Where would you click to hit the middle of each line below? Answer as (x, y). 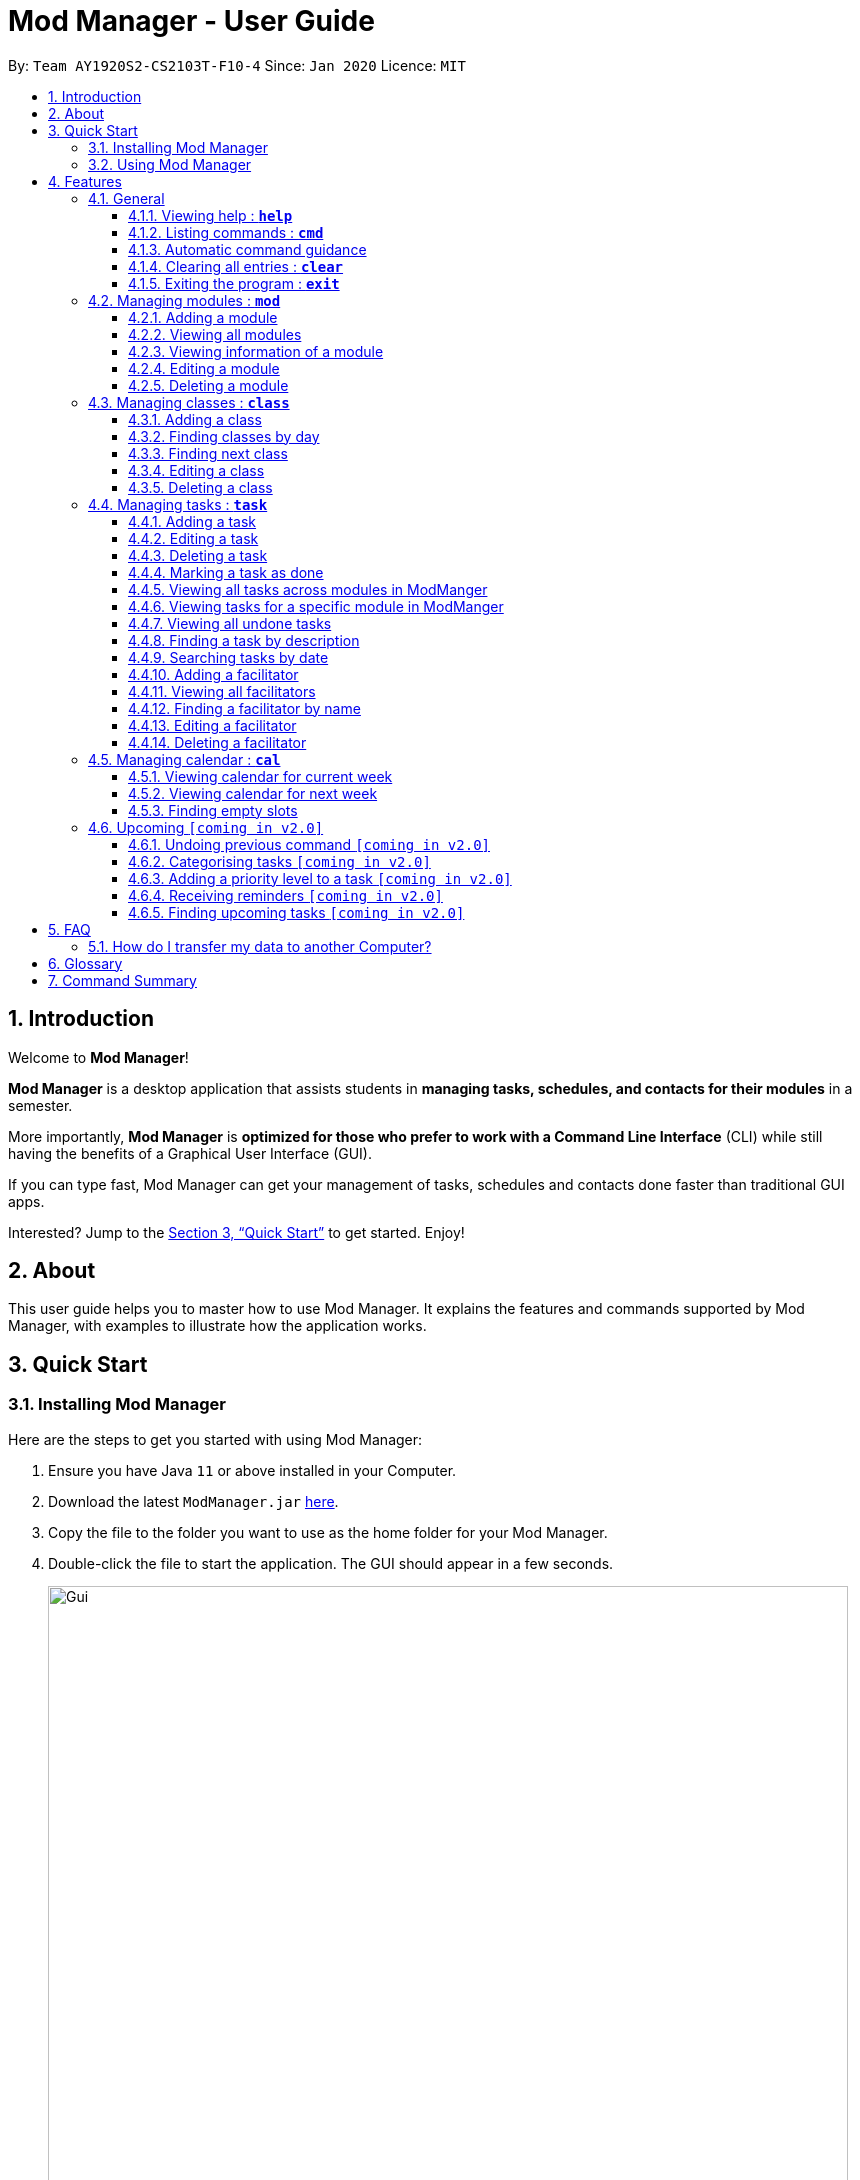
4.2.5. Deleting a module (208, 385)
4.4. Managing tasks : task (178, 504)
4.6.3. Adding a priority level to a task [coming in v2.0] (320, 878)
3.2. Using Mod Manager (170, 164)
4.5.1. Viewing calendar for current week (260, 776)
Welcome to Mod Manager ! (98, 1057)
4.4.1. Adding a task (192, 521)
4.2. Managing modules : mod (184, 300)
